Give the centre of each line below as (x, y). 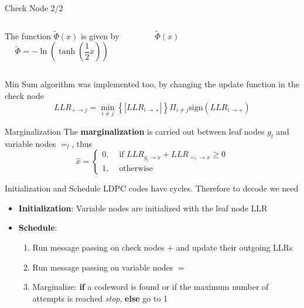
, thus (82, 143)
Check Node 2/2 (34, 8)
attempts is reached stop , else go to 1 (100, 298)
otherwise (136, 168)
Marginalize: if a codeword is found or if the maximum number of (151, 287)
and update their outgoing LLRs (234, 247)
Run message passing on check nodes (98, 247)
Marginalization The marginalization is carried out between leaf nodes (135, 131)
